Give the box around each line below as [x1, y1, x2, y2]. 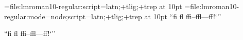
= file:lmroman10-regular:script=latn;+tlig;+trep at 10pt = [4, 1, 190, 11]
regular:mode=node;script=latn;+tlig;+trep [4, 11, 142, 21]
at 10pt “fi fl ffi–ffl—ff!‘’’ [144, 11, 221, 21]
